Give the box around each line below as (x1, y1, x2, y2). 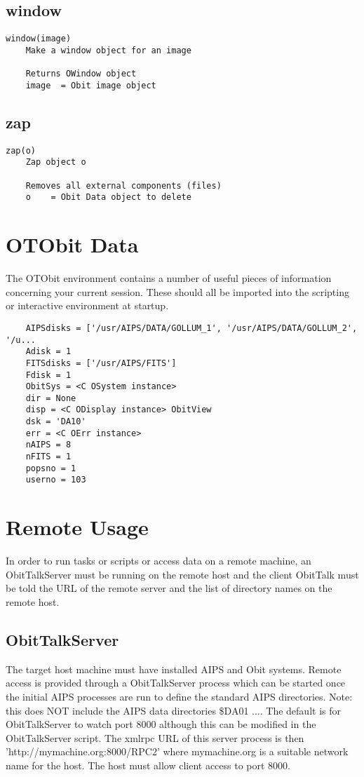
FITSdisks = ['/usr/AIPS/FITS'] (25, 358, 177, 368)
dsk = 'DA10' (25, 417, 86, 427)
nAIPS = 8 (25, 440, 72, 450)
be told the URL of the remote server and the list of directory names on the (6, 581, 332, 595)
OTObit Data (6, 230, 139, 259)
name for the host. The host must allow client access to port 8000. (6, 757, 291, 772)
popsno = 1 (25, 463, 76, 473)
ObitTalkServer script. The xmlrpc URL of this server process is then (6, 730, 304, 745)
